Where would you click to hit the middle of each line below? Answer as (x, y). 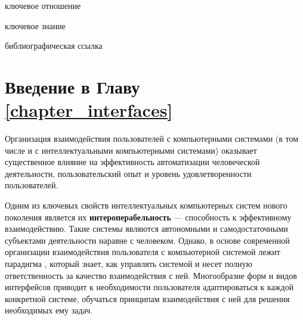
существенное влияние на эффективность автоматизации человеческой (132, 162)
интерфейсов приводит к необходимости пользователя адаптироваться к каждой (149, 287)
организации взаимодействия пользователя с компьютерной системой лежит (143, 252)
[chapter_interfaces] (89, 110)
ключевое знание (35, 25)
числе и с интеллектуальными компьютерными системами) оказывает (131, 150)
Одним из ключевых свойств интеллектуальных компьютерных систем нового (146, 205)
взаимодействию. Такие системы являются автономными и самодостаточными (146, 229)
